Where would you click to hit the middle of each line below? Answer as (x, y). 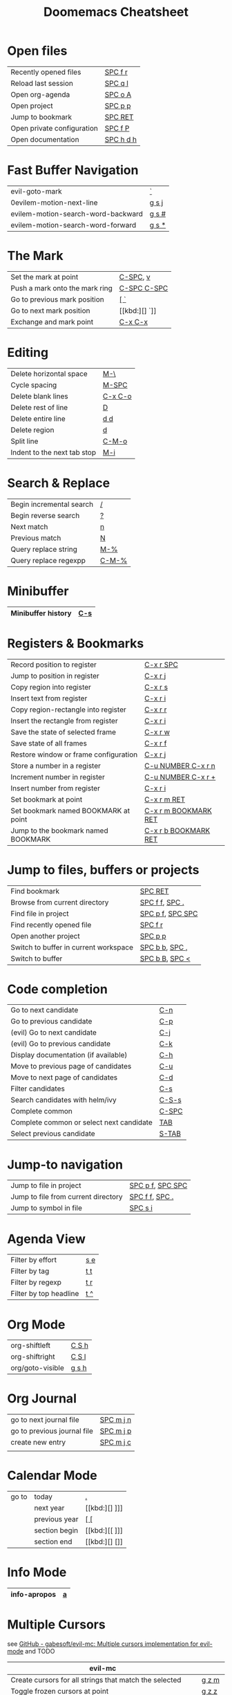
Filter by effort (34, 1260)
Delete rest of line (39, 407)
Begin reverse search (45, 515)
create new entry (38, 1443)
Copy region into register (51, 687)
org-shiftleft (30, 1346)
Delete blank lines (39, 396)
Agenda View (47, 1239)
